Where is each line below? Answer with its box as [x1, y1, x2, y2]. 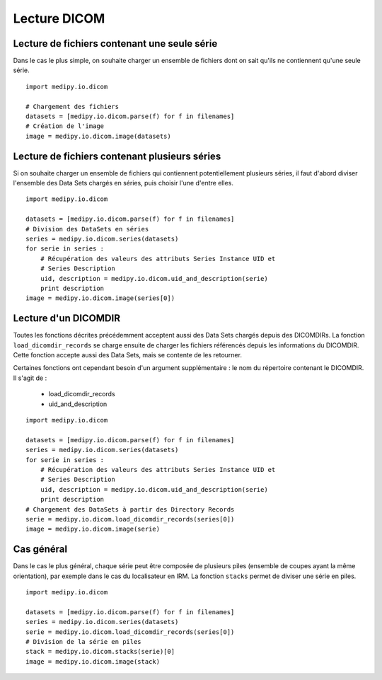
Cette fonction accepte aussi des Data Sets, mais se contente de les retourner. [13, 351, 242, 359]
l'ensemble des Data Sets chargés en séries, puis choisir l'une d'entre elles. [13, 179, 233, 188]
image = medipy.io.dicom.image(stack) [25, 657, 161, 665]
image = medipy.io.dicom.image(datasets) [25, 132, 171, 140]
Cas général [13, 543, 67, 555]
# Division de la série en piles [25, 638, 141, 645]
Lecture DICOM [13, 11, 105, 26]
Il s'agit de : [13, 374, 47, 382]
